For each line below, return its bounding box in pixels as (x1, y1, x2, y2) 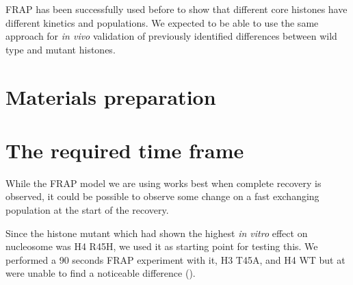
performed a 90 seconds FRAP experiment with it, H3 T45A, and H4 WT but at (5, 252, 345, 267)
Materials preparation (5, 82, 216, 110)
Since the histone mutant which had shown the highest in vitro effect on (5, 225, 308, 240)
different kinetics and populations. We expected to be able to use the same (5, 15, 319, 29)
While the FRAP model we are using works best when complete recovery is (5, 175, 322, 190)
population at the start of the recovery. (5, 203, 169, 217)
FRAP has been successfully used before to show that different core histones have (5, 2, 348, 16)
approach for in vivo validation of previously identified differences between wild (5, 29, 337, 43)
